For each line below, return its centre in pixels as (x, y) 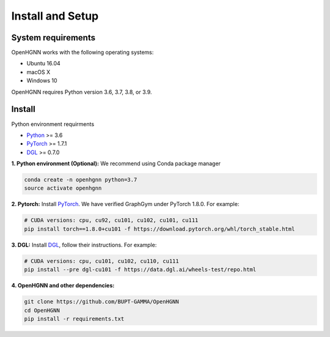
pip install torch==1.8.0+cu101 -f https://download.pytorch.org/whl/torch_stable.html (159, 229)
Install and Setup (55, 16)
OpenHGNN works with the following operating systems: (82, 53)
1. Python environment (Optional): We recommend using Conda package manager (116, 164)
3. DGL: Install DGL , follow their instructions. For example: (84, 245)
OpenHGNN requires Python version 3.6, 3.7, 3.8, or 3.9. (82, 92)
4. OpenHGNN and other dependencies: (63, 286)
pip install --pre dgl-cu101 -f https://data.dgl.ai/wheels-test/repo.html (140, 270)
